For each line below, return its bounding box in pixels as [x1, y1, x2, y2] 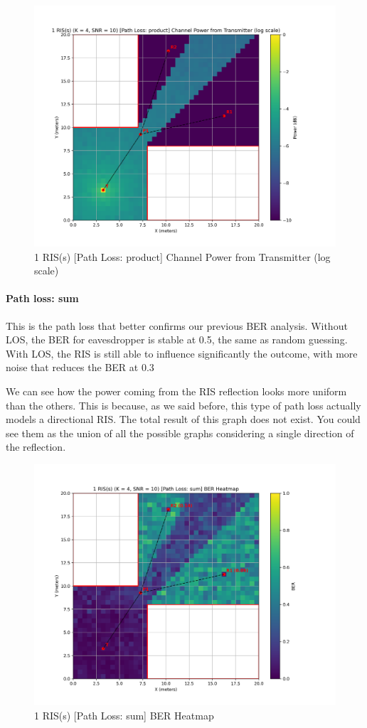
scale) [34, 263, 59, 278]
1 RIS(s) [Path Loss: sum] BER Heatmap [34, 707, 214, 722]
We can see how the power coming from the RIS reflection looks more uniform [6, 384, 347, 399]
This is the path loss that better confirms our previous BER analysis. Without [6, 318, 348, 333]
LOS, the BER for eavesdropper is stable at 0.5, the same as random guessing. [6, 332, 348, 347]
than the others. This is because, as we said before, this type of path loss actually [6, 397, 361, 412]
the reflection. [6, 439, 66, 454]
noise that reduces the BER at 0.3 [6, 360, 154, 375]
